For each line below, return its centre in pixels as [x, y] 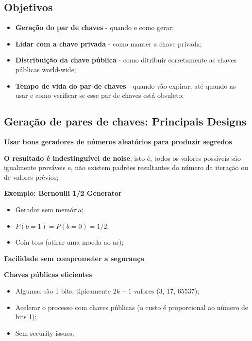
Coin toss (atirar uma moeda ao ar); [69, 242]
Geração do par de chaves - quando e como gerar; [95, 27]
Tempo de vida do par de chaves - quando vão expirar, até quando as [126, 85]
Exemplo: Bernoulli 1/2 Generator [63, 193]
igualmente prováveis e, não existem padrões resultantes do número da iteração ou [126, 167]
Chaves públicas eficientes [48, 274]
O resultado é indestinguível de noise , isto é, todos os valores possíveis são [122, 158]
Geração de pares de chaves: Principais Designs [125, 121]
